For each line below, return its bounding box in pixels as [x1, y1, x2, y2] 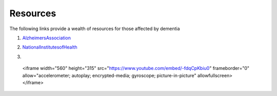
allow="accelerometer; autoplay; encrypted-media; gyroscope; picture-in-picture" [22, 72, 196, 79]
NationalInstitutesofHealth [22, 44, 78, 51]
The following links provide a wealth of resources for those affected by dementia [9, 26, 180, 32]
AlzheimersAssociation [22, 35, 71, 41]
